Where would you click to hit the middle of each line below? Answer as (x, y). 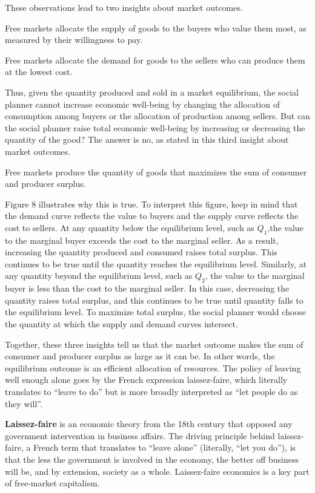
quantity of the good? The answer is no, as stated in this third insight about (147, 139)
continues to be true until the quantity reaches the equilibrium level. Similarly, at (156, 263)
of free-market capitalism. (52, 483)
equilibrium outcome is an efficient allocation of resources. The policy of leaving (153, 367)
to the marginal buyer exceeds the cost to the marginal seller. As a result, (142, 240)
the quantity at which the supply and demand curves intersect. (121, 324)
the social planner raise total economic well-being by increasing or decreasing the (155, 127)
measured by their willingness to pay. (74, 40)
